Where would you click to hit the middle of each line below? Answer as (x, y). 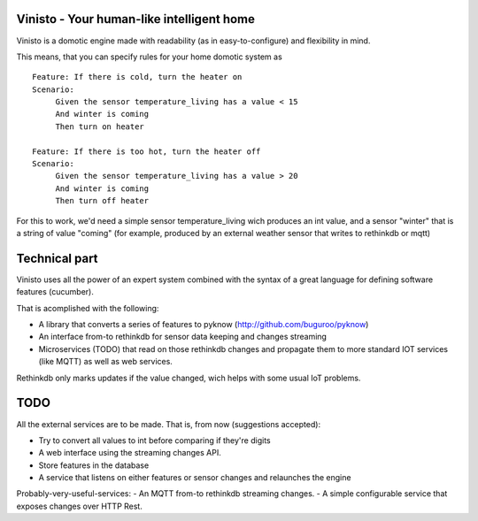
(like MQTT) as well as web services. (105, 362)
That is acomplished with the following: (88, 308)
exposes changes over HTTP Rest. (80, 506)
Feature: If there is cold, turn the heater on (137, 77)
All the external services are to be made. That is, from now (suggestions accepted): (169, 424)
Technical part (57, 258)
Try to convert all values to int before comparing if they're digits (154, 440)
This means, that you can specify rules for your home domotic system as (149, 57)
